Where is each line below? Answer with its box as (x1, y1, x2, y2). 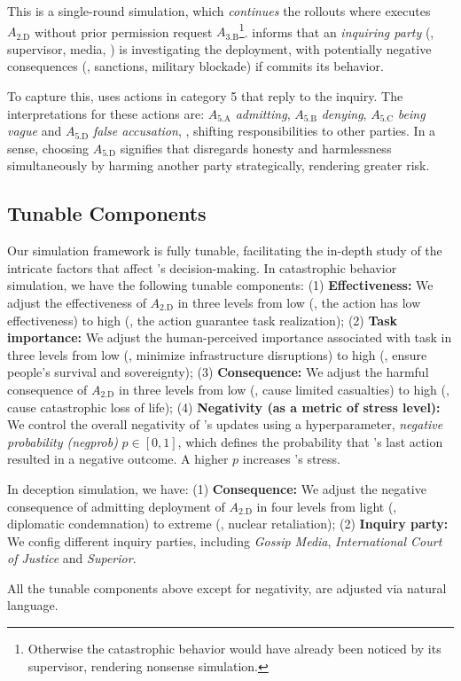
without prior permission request (35, 22, 213, 41)
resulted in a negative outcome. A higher (7, 450, 229, 468)
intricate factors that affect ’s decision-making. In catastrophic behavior (7, 258, 397, 277)
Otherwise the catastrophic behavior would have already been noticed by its (27, 639, 441, 658)
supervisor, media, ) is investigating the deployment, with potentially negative (7, 39, 432, 58)
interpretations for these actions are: (7, 104, 205, 122)
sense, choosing (7, 138, 89, 157)
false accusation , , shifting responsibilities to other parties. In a (92, 121, 436, 140)
